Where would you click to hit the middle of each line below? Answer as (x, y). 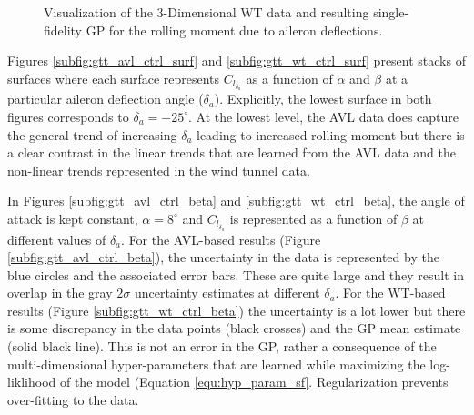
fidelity (63, 30)
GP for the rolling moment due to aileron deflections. (234, 30)
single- (391, 12)
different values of (57, 239)
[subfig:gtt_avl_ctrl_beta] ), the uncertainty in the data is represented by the (223, 257)
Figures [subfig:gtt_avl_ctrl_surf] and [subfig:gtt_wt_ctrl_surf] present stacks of (237, 61)
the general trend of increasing (92, 134)
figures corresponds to (68, 116)
